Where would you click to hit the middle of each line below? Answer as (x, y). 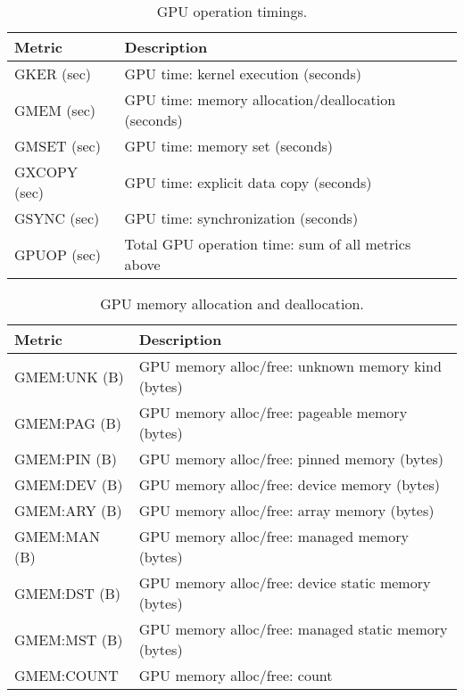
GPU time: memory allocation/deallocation (260, 99)
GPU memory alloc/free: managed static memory (293, 629)
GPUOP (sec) (58, 254)
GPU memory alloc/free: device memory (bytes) (290, 484)
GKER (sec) (53, 74)
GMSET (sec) (58, 146)
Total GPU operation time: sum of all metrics (268, 244)
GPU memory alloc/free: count (236, 675)
